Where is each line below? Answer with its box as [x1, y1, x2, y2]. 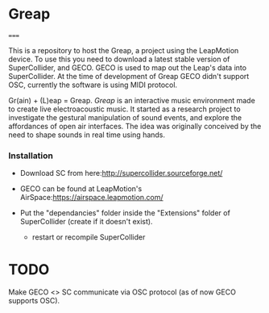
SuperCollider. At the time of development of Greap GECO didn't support [8, 71, 250, 81]
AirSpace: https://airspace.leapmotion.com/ [19, 193, 163, 202]
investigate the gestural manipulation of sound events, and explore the [8, 112, 242, 122]
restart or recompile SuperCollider [31, 232, 146, 242]
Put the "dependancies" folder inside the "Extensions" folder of [19, 208, 231, 218]
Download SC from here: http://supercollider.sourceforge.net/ [19, 169, 223, 178]
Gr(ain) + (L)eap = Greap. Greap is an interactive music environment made [8, 95, 255, 105]
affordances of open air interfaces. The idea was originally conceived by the [8, 121, 262, 131]
